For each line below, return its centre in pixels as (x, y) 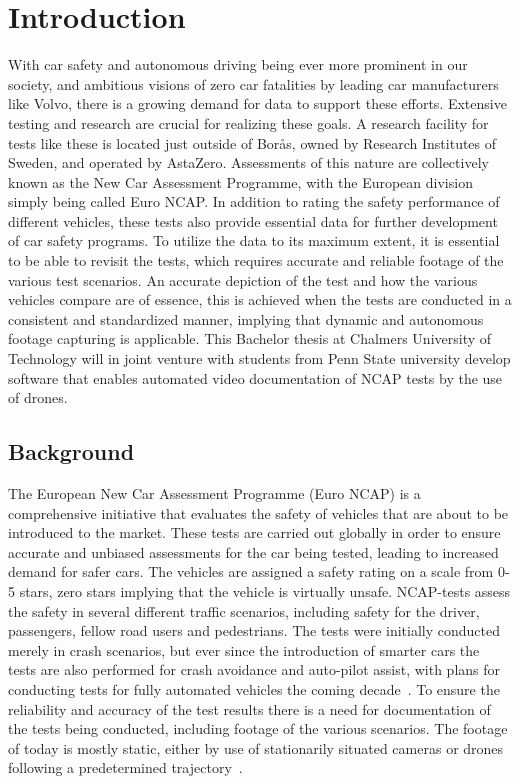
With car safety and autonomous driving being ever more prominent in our (238, 64)
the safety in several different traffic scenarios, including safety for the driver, (244, 610)
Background (71, 451)
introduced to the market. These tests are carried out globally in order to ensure (254, 532)
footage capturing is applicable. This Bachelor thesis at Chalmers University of (250, 338)
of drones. (38, 397)
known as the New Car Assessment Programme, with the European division (240, 181)
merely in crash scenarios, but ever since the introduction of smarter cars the (244, 649)
